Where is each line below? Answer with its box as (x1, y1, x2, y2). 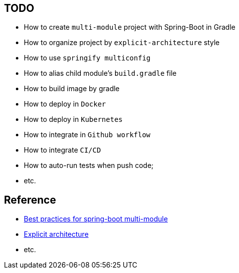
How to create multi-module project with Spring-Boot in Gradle (24, 23, 236, 32)
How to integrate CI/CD (24, 146, 101, 155)
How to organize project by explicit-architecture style (24, 38, 220, 47)
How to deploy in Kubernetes (24, 115, 123, 124)
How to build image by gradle (24, 84, 120, 93)
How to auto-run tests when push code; (24, 161, 154, 170)
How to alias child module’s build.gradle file (24, 69, 177, 78)
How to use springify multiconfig (24, 54, 151, 62)
